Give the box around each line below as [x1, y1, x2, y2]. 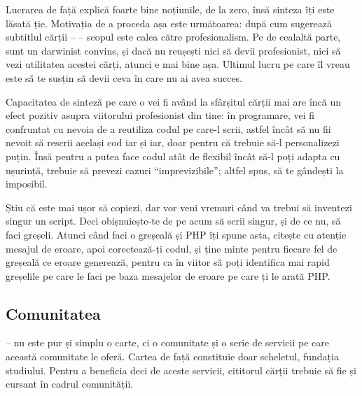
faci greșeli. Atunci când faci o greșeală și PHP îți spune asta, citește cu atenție [6, 227, 347, 241]
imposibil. [6, 176, 48, 191]
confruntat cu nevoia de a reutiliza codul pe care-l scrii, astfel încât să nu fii [6, 121, 331, 136]
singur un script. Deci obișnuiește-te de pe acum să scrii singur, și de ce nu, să [6, 213, 341, 228]
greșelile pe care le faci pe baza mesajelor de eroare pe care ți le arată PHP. [6, 268, 330, 283]
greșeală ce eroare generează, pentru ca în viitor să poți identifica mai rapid [6, 255, 330, 269]
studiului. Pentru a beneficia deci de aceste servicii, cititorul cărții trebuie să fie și [6, 362, 356, 377]
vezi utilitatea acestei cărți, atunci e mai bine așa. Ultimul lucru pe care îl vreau [6, 57, 350, 71]
